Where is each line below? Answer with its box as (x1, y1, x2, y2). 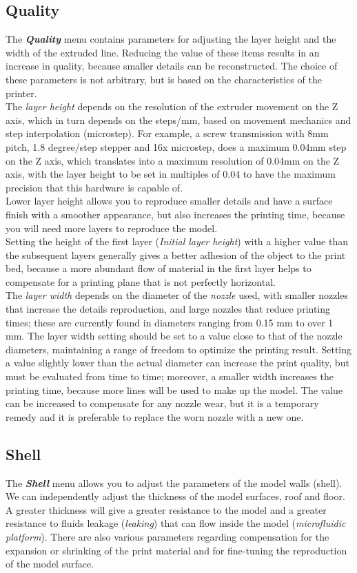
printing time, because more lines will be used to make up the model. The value (6, 382, 343, 397)
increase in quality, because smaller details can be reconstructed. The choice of (6, 59, 338, 73)
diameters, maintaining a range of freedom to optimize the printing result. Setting (6, 342, 352, 356)
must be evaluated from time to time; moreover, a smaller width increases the (6, 369, 334, 384)
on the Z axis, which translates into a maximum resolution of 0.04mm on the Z (6, 153, 340, 167)
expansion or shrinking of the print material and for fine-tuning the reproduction (6, 543, 347, 557)
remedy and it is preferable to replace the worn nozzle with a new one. (6, 409, 304, 424)
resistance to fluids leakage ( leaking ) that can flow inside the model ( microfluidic (6, 516, 346, 530)
